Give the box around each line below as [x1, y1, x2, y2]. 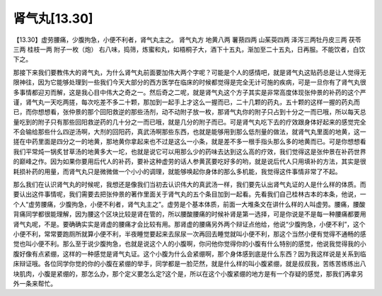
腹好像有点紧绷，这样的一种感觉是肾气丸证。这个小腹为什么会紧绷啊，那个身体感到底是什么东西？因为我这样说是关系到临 [13, 249, 366, 258]
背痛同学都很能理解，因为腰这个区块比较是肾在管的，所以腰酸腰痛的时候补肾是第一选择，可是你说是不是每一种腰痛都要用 [13, 210, 366, 219]
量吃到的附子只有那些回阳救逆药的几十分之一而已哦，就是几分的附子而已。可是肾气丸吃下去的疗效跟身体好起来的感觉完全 [13, 118, 366, 126]
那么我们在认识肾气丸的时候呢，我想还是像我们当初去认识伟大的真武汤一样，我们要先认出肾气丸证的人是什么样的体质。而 [13, 181, 366, 189]
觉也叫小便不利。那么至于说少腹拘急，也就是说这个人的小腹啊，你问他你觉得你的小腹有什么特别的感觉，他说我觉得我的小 [13, 239, 366, 248]
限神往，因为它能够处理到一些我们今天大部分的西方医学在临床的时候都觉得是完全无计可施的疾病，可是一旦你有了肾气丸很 [13, 78, 366, 86]
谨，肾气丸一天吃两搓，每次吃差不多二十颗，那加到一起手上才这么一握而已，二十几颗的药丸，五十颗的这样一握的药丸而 [13, 98, 360, 106]
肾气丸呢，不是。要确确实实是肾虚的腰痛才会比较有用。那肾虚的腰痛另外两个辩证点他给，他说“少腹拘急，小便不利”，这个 [13, 220, 366, 228]
